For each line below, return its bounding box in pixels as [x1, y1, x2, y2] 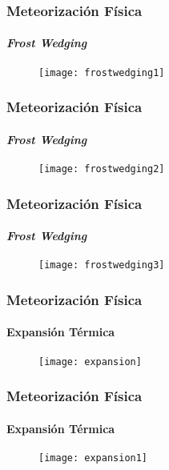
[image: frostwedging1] [38, 66, 165, 78]
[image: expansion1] [38, 452, 148, 464]
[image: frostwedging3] [38, 259, 165, 271]
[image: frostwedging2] [38, 163, 165, 175]
